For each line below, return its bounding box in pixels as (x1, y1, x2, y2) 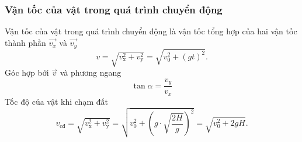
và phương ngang (60, 66, 122, 79)
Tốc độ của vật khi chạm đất (5, 95, 108, 107)
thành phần (5, 36, 46, 48)
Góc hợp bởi (5, 66, 49, 79)
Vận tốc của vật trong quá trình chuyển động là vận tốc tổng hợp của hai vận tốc (5, 25, 297, 37)
